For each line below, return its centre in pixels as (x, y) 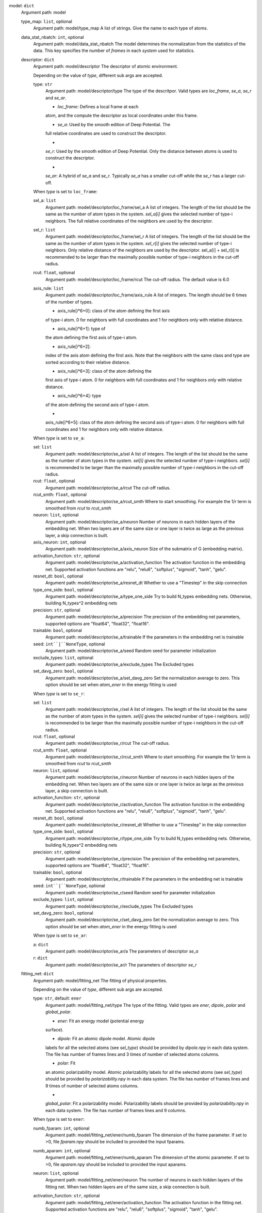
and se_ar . (56, 98)
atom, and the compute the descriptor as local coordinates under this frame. (122, 115)
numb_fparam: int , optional (61, 1128)
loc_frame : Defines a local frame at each (98, 107)
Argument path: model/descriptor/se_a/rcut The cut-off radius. (108, 488)
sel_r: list (44, 229)
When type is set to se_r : (59, 693)
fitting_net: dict (38, 974)
